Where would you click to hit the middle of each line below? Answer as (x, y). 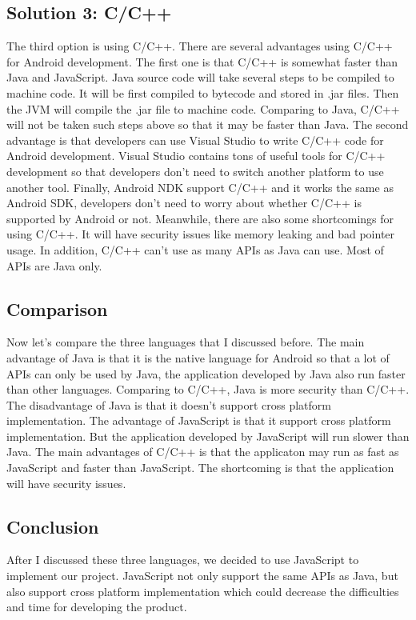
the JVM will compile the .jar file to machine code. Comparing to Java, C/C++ (203, 108)
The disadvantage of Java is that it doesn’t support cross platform (169, 404)
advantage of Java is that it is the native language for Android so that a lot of (198, 357)
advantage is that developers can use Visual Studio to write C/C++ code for (195, 140)
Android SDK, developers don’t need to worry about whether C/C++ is (184, 203)
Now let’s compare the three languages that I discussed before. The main (186, 342)
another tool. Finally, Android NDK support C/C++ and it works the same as (200, 187)
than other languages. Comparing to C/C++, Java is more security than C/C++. (208, 389)
